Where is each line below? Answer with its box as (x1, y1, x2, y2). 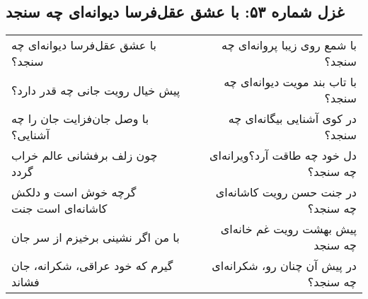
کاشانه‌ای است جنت (11, 200, 108, 217)
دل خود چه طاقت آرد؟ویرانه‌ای (209, 147, 357, 164)
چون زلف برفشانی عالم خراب (11, 147, 158, 164)
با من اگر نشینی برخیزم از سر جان (11, 228, 180, 245)
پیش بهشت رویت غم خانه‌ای (220, 221, 357, 238)
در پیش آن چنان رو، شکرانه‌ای (212, 257, 357, 274)
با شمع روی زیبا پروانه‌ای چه (222, 37, 357, 54)
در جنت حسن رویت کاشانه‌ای (215, 184, 357, 201)
